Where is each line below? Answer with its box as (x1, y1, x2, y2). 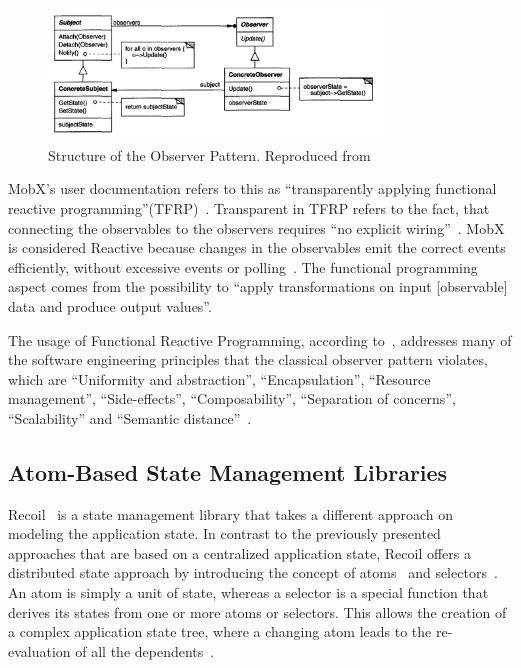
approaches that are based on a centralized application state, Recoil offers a (8, 542, 472, 563)
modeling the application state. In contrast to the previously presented (8, 523, 441, 544)
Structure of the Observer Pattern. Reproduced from (48, 144, 371, 165)
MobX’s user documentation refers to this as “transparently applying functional (8, 178, 497, 199)
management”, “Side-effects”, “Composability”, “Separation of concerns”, (8, 388, 456, 409)
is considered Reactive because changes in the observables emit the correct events (8, 237, 506, 258)
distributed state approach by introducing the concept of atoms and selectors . (8, 562, 498, 583)
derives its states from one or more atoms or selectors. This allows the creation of (8, 601, 507, 622)
